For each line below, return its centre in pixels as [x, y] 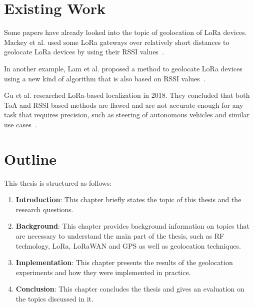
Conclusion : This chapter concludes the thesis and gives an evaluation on [130, 289]
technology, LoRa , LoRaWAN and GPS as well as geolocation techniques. [128, 245]
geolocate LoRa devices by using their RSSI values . [84, 52]
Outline [30, 158]
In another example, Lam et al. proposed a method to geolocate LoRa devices [123, 68]
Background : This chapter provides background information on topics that [132, 226]
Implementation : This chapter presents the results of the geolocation [124, 262]
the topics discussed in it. [54, 298]
